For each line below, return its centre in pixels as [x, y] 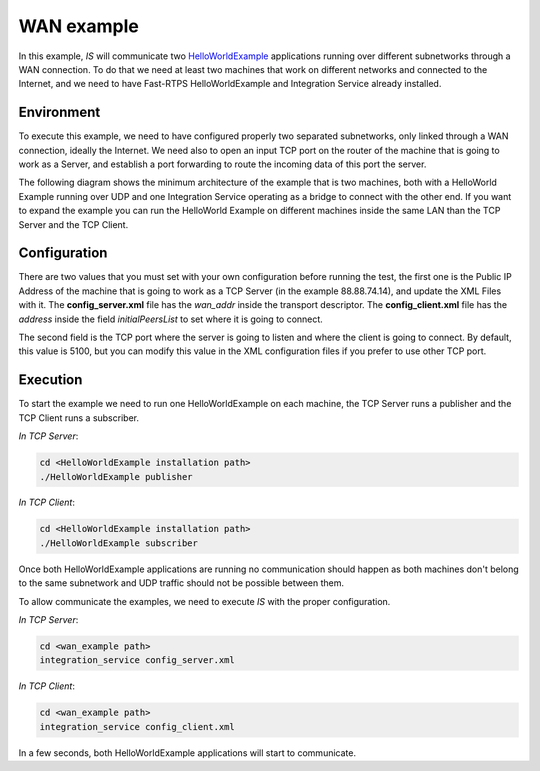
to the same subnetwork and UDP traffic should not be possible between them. [181, 583]
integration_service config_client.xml [137, 726]
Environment [59, 112]
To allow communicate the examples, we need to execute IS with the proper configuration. [204, 601]
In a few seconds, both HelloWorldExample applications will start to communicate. [187, 752]
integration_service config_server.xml [137, 660]
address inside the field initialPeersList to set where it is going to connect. [171, 319]
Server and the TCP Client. [73, 224]
